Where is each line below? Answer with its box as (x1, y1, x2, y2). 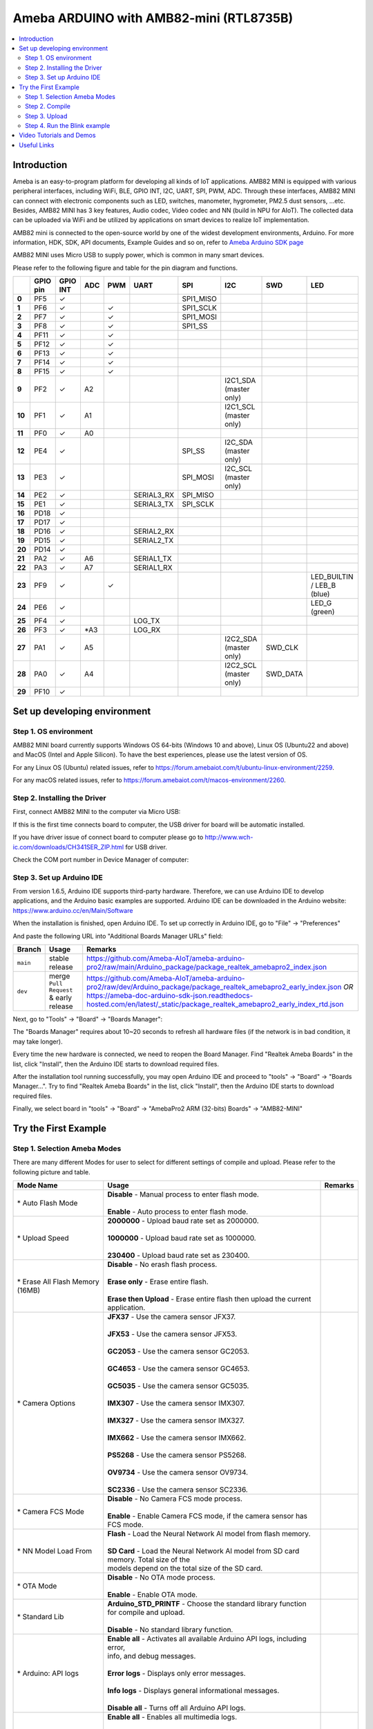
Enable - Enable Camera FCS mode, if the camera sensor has (107, 1511, 307, 1521)
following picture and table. (12, 1167, 90, 1176)
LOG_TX (133, 616, 160, 626)
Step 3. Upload (25, 111, 68, 120)
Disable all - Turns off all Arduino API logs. (107, 1703, 246, 1713)
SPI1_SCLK (182, 303, 217, 313)
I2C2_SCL (224, 660, 257, 670)
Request (48, 986, 73, 994)
